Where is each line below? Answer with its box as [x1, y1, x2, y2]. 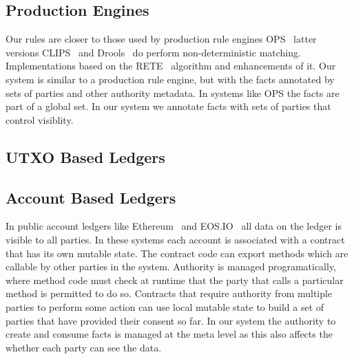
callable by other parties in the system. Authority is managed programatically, [6, 259, 337, 274]
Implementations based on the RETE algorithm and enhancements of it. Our [6, 58, 336, 73]
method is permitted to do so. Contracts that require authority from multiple [6, 286, 333, 301]
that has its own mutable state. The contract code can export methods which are [6, 246, 348, 260]
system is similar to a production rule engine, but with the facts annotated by [6, 72, 335, 86]
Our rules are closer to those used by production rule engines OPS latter [6, 32, 317, 46]
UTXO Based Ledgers [6, 146, 165, 167]
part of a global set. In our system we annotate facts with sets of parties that [6, 99, 331, 113]
